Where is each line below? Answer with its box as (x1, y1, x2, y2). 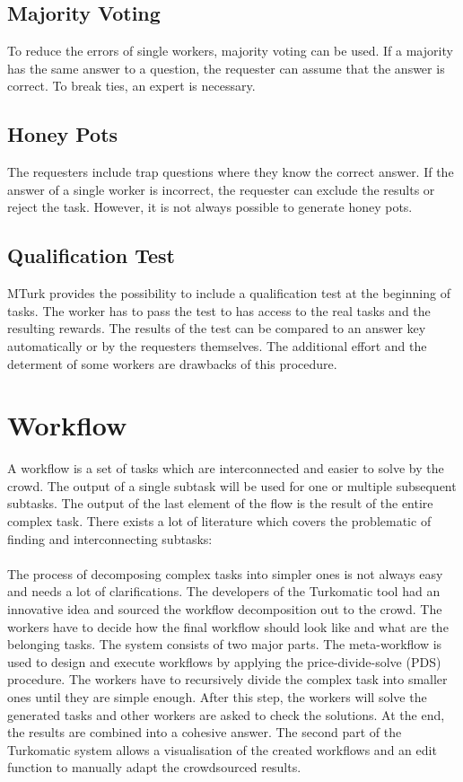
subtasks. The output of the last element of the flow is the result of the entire (7, 494, 433, 513)
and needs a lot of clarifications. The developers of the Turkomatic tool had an (7, 582, 441, 601)
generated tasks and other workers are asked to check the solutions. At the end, (7, 705, 445, 724)
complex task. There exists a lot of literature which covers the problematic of (7, 512, 432, 531)
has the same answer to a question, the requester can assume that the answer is (7, 58, 445, 77)
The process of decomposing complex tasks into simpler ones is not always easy (7, 564, 443, 583)
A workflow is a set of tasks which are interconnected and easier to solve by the (7, 459, 444, 478)
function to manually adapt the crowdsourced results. (7, 758, 301, 777)
